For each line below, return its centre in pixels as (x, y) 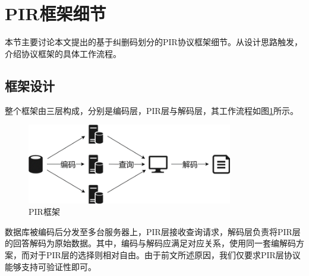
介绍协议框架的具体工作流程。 (63, 53)
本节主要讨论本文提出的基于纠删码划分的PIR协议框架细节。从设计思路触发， (154, 42)
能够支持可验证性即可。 (51, 266)
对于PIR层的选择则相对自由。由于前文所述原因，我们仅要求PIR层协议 (165, 254)
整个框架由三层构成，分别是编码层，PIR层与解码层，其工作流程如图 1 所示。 (152, 110)
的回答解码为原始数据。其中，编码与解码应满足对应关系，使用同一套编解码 (150, 243)
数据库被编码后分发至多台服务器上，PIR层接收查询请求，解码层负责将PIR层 (153, 231)
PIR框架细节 (56, 13)
